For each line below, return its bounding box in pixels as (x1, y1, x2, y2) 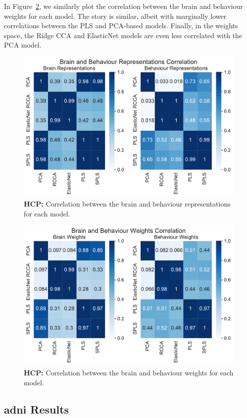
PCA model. (4, 40, 42, 50)
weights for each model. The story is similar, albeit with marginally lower (4, 10, 227, 21)
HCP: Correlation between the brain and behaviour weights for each (24, 367, 234, 377)
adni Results (4, 401, 69, 417)
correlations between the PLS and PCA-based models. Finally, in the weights (4, 20, 238, 31)
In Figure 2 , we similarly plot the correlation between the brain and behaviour (4, 1, 243, 11)
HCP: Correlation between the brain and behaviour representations (24, 199, 231, 209)
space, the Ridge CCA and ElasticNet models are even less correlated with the (4, 30, 243, 40)
